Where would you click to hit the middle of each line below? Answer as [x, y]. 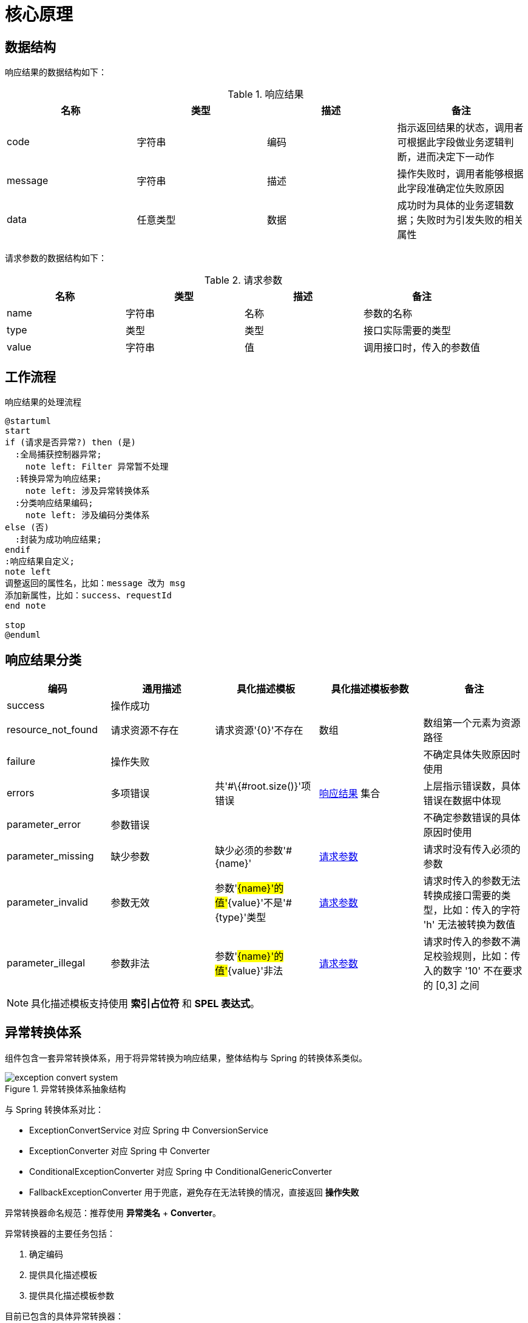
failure [21, 761]
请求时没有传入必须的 [472, 849]
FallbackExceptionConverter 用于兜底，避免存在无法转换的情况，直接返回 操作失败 [194, 1192]
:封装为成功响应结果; [58, 540]
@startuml [28, 421]
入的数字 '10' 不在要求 [473, 970]
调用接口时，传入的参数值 [422, 348]
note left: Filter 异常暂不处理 [97, 467]
